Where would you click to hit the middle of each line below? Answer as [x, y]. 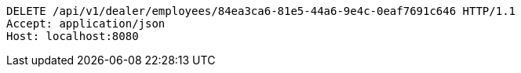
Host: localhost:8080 [73, 36]
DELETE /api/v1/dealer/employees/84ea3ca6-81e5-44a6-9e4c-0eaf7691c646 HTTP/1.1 [261, 11]
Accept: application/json [86, 24]
